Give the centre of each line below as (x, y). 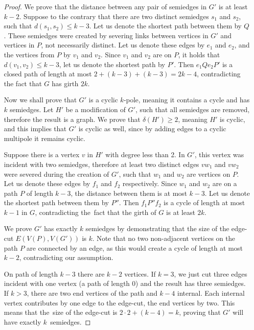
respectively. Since (150, 183)
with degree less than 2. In (145, 154)
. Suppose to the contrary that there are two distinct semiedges (114, 16)
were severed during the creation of (57, 174)
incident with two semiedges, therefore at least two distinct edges (102, 164)
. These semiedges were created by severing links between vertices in (106, 35)
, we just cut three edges (211, 273)
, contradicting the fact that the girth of (96, 212)
